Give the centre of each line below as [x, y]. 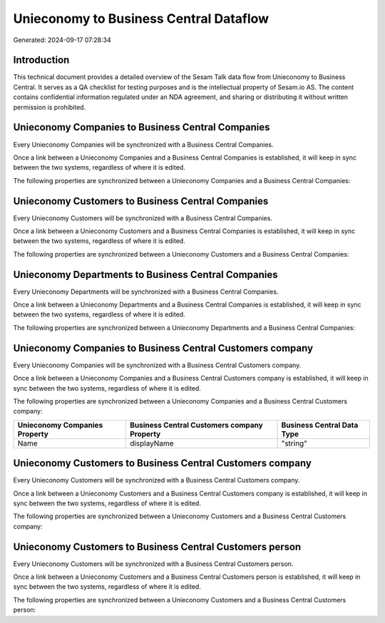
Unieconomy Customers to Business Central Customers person [157, 546]
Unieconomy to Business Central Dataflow [141, 19]
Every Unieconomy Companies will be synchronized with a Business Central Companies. [143, 144]
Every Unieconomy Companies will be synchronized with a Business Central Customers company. [157, 365]
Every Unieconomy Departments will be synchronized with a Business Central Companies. [146, 292]
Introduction [41, 60]
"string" [294, 443]
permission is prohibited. [50, 107]
